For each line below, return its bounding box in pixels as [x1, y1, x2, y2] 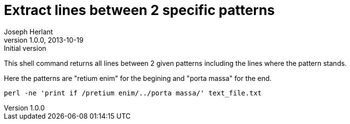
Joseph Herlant [4, 27, 53, 36]
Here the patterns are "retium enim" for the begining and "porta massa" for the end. [4, 74, 272, 82]
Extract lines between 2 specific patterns [4, 2, 275, 18]
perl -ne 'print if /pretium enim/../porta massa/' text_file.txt [4, 89, 262, 97]
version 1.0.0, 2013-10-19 [4, 35, 83, 44]
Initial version [4, 44, 47, 52]
